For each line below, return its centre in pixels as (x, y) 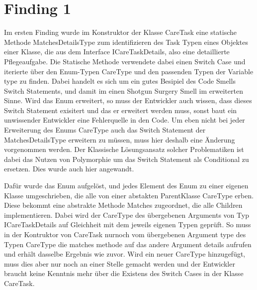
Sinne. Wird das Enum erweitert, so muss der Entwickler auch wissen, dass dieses (128, 100)
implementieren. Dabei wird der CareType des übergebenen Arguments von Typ (127, 215)
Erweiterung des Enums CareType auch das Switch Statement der (105, 130)
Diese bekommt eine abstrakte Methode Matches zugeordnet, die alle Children (123, 205)
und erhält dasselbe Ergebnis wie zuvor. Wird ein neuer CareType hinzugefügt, (125, 254)
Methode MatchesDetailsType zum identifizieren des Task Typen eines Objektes (126, 42)
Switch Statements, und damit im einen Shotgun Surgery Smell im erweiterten (124, 90)
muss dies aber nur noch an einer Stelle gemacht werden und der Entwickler (120, 263)
